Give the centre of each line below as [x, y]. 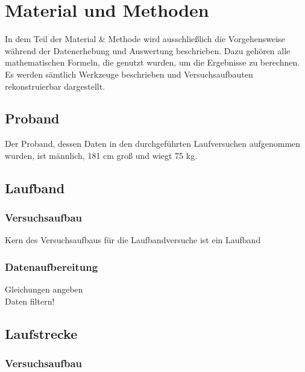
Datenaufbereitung [52, 267]
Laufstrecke [41, 333]
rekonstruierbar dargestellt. [55, 86]
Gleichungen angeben [44, 289]
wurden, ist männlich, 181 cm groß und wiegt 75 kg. [101, 155]
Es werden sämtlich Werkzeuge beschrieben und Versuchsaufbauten [129, 74]
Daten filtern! [30, 301]
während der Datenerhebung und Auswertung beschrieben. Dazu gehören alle [148, 50]
